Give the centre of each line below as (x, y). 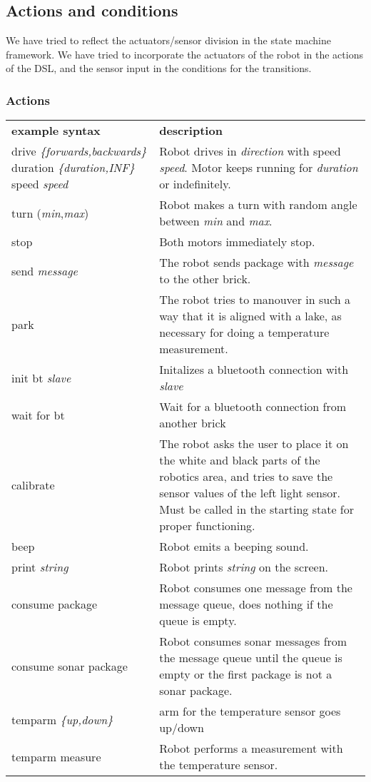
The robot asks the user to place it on (254, 444)
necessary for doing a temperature (244, 332)
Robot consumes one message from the (256, 588)
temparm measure (56, 756)
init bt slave (41, 377)
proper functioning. (207, 526)
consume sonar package (70, 666)
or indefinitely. (195, 184)
